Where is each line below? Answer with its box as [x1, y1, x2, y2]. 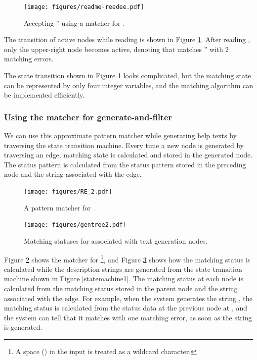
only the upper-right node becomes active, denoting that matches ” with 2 [4, 44, 229, 54]
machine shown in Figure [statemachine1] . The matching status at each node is [4, 273, 243, 284]
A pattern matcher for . [24, 202, 95, 212]
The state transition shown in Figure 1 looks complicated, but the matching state [4, 70, 251, 81]
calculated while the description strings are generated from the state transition [4, 263, 242, 274]
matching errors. [4, 53, 54, 64]
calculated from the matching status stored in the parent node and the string [4, 283, 238, 293]
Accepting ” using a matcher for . [24, 17, 125, 28]
